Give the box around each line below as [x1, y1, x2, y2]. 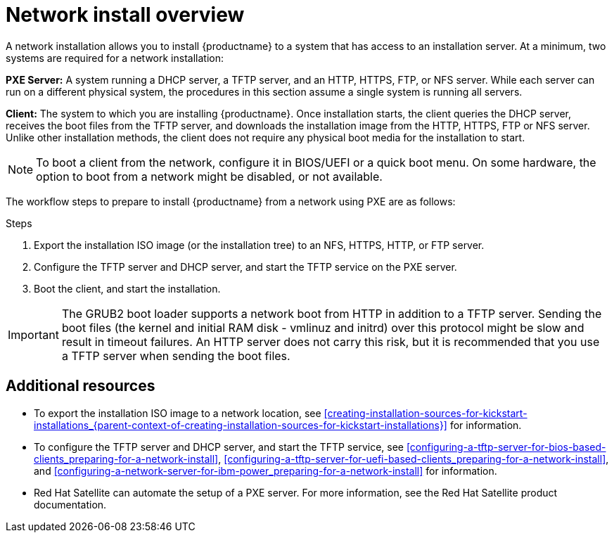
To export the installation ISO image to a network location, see [34, 406, 321, 419]
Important [8, 327, 59, 342]
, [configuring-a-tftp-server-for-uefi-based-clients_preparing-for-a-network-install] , [218, 452, 609, 465]
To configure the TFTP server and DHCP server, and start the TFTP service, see [34, 440, 404, 453]
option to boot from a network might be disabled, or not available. [36, 169, 383, 184]
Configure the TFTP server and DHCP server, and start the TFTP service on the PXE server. [34, 260, 457, 273]
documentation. [34, 498, 107, 511]
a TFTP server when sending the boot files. [61, 348, 290, 363]
